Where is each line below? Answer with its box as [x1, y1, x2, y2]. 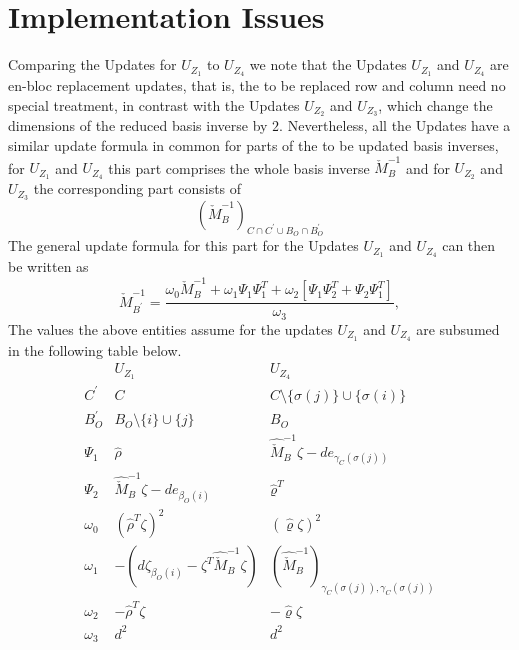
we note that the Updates [249, 54, 407, 75]
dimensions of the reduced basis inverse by [8, 115, 268, 136]
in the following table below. [8, 339, 182, 360]
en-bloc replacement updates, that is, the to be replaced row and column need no [8, 74, 506, 95]
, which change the [378, 94, 493, 115]
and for [405, 157, 450, 178]
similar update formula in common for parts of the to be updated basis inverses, [8, 135, 499, 156]
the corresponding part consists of [33, 178, 242, 199]
